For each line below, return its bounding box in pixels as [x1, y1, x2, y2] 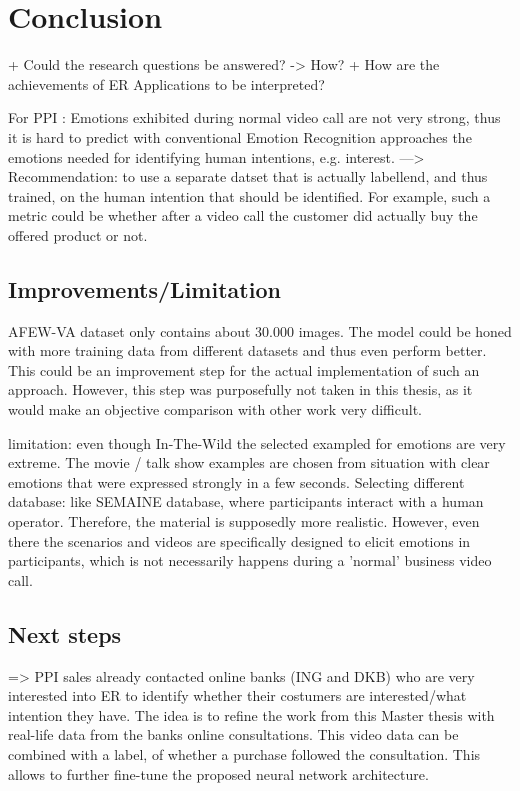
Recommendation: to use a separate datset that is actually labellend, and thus [8, 166, 488, 187]
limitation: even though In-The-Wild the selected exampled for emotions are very [8, 432, 506, 453]
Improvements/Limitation [8, 273, 281, 304]
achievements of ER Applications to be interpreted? [8, 73, 325, 94]
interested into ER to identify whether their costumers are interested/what [8, 685, 467, 706]
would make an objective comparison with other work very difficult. [8, 399, 423, 420]
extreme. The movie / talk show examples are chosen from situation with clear [8, 452, 490, 473]
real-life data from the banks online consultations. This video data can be [8, 724, 459, 745]
